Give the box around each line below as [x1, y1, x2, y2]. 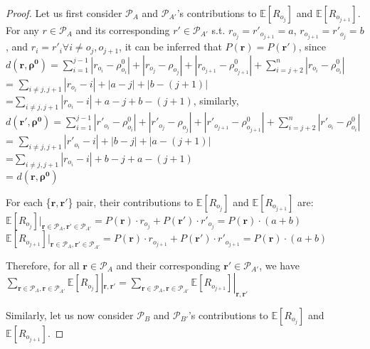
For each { [6, 194, 51, 209]
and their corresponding [116, 257, 221, 272]
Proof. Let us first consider [6, 6, 122, 20]
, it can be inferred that [119, 39, 222, 54]
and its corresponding [75, 23, 170, 37]
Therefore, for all [6, 257, 80, 272]
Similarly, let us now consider [6, 308, 134, 322]
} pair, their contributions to [68, 194, 194, 209]
